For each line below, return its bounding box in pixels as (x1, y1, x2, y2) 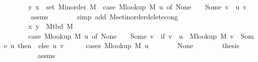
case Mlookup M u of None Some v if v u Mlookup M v (28, 30, 234, 41)
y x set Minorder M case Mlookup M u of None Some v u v (28, 1, 247, 11)
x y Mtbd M (28, 21, 73, 31)
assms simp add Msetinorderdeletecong (30, 11, 178, 21)
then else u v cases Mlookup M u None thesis (17, 40, 240, 51)
